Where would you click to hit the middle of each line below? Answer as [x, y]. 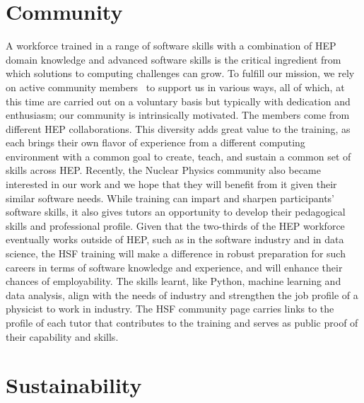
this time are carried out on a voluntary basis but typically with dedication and [178, 101]
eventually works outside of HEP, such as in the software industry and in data [175, 239]
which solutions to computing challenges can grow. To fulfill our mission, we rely [180, 73]
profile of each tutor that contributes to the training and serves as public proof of [182, 322]
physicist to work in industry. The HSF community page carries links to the [170, 309]
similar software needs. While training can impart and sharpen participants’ [170, 198]
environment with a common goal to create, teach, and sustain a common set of [178, 156]
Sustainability [74, 385]
